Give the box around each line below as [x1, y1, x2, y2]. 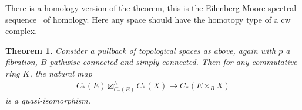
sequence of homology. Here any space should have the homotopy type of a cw [5, 13, 291, 25]
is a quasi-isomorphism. [5, 94, 91, 106]
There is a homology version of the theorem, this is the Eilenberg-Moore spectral [5, 2, 297, 13]
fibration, [5, 56, 38, 68]
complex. [5, 25, 38, 37]
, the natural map [29, 67, 92, 79]
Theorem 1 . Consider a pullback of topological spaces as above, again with [5, 44, 276, 56]
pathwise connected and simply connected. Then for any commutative [49, 56, 297, 68]
